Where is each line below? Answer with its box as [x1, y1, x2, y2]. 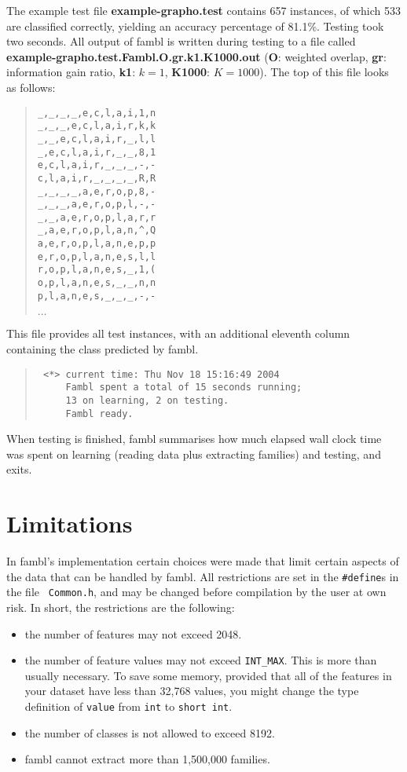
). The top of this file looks [259, 64, 389, 80]
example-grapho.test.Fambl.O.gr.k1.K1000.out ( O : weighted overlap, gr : [6, 48, 387, 64]
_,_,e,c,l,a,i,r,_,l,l [37, 133, 156, 145]
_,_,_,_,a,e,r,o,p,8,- [37, 185, 156, 197]
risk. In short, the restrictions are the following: [6, 599, 235, 616]
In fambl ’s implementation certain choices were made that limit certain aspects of [6, 553, 399, 569]
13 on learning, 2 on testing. [65, 394, 229, 406]
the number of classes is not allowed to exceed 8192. [24, 724, 275, 741]
